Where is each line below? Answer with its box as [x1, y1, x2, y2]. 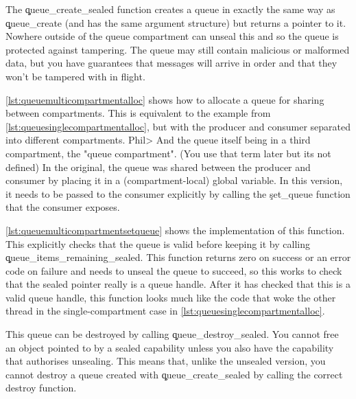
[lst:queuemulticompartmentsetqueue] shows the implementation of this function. [5, 223, 345, 237]
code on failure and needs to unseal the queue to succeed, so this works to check [5, 263, 342, 277]
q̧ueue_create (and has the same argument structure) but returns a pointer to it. [5, 15, 346, 30]
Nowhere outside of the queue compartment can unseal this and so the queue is [5, 29, 339, 43]
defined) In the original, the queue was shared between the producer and [5, 159, 311, 174]
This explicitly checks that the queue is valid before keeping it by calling [5, 236, 310, 251]
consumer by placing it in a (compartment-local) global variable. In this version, [5, 173, 343, 187]
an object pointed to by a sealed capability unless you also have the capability [5, 340, 334, 354]
